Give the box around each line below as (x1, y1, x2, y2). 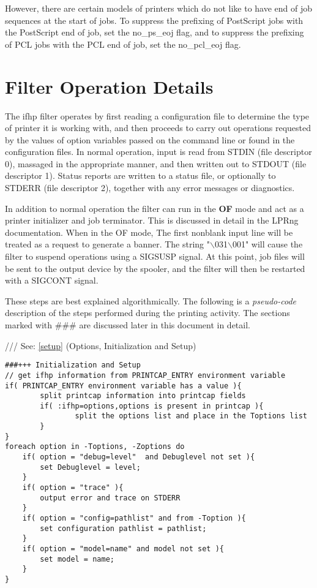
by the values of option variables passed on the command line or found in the (5, 133, 295, 146)
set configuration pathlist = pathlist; (40, 524, 207, 533)
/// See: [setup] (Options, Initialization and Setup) (5, 339, 196, 352)
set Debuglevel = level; (40, 462, 141, 472)
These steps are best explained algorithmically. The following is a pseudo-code (5, 294, 297, 307)
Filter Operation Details (5, 73, 214, 99)
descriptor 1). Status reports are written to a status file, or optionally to (5, 169, 276, 182)
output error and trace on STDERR (40, 493, 181, 502)
